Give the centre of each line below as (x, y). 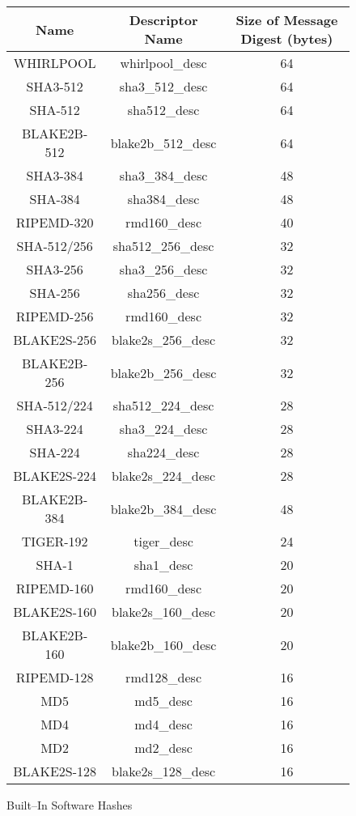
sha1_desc (163, 565)
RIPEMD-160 (55, 588)
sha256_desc (163, 293)
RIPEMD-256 (55, 316)
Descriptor (163, 20)
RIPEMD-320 (55, 222)
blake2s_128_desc (163, 771)
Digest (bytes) (287, 38)
